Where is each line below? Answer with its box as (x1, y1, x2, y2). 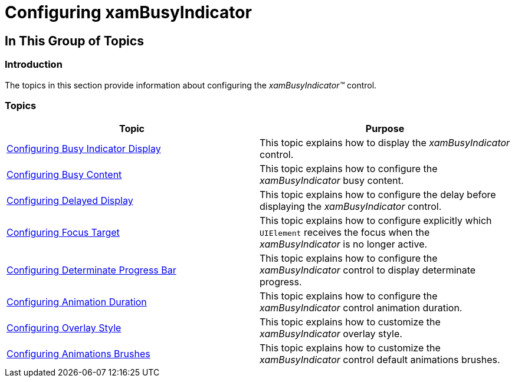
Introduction (5, 58, 63, 71)
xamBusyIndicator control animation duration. (260, 302, 462, 314)
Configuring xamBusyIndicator (5, 2, 252, 22)
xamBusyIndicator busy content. (260, 174, 404, 187)
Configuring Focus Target (6, 226, 120, 239)
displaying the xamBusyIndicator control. (260, 200, 442, 213)
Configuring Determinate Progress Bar (6, 264, 176, 276)
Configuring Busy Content (6, 169, 122, 181)
